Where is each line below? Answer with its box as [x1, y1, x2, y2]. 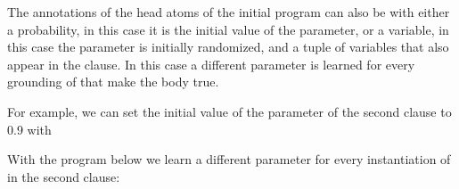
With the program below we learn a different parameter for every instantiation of [7, 150, 451, 168]
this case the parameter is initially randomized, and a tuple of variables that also [7, 37, 449, 56]
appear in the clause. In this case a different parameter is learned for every [7, 54, 415, 73]
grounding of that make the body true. [7, 72, 219, 91]
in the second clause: [7, 167, 120, 185]
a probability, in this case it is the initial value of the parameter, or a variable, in [7, 20, 449, 38]
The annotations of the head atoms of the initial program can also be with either [7, 3, 450, 21]
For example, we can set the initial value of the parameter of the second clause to [7, 102, 452, 120]
